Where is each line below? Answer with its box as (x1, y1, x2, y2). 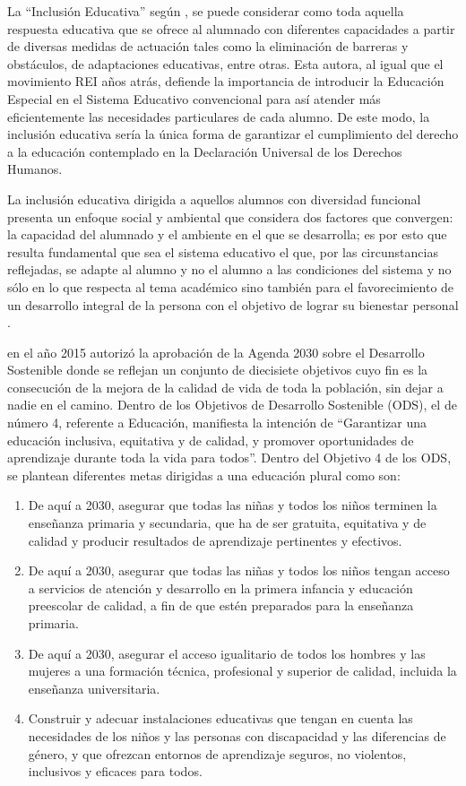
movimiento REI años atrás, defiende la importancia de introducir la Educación (7, 72, 444, 91)
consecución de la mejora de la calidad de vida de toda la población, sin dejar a (7, 377, 444, 396)
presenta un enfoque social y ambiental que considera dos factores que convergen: (7, 207, 453, 226)
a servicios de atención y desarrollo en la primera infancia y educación (28, 578, 413, 597)
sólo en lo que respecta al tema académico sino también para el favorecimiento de (7, 277, 454, 296)
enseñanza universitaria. (28, 678, 160, 697)
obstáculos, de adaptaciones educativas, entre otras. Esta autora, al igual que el (7, 54, 444, 73)
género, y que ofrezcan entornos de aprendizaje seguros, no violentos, (28, 744, 407, 763)
